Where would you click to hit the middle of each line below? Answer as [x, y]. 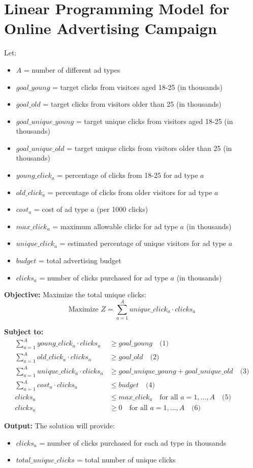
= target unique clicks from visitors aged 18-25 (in [154, 121]
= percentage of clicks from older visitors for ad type [130, 192]
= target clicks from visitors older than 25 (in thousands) [132, 104]
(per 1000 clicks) [122, 209]
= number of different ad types [72, 69]
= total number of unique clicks [126, 460]
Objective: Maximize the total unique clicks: [75, 294]
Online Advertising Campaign [110, 28]
